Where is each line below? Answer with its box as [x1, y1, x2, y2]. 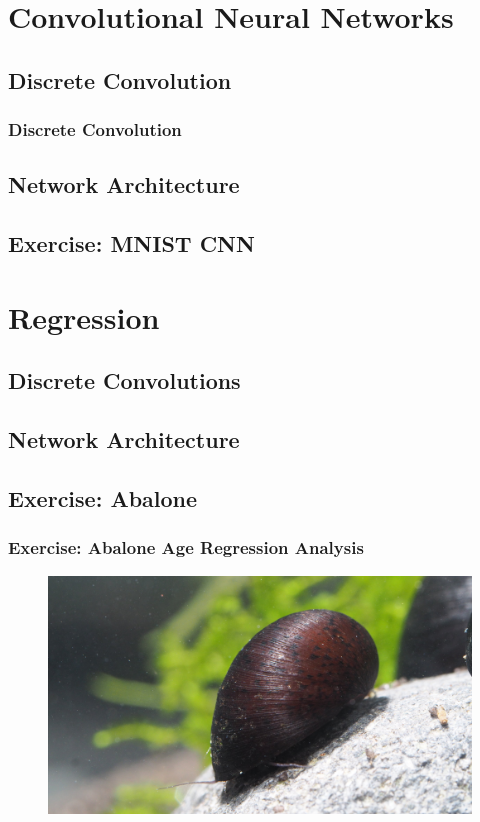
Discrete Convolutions [8, 365, 241, 396]
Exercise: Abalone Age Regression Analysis [8, 535, 364, 560]
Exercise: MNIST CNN [8, 228, 255, 259]
